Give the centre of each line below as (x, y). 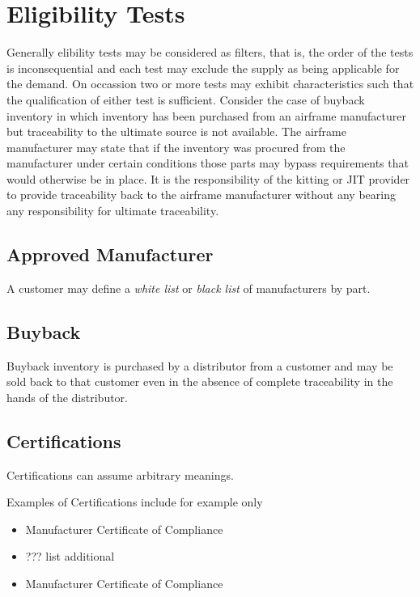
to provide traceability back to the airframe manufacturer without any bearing (201, 195)
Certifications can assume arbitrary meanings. (120, 474)
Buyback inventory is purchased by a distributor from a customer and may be (200, 365)
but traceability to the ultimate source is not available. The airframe (176, 131)
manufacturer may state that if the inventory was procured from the (176, 147)
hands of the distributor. (67, 397)
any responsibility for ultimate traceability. (113, 211)
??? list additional (70, 556)
